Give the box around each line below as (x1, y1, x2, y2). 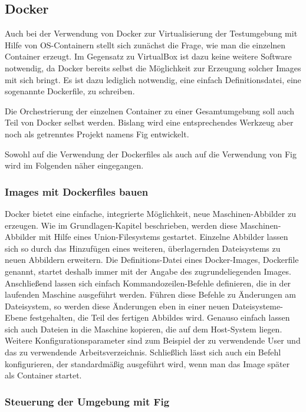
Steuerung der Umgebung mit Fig (5, 394, 170, 408)
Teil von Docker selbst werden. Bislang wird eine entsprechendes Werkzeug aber (5, 116, 294, 128)
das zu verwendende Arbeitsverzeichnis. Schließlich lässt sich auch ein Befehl (5, 346, 281, 358)
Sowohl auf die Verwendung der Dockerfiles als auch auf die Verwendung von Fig (5, 147, 297, 160)
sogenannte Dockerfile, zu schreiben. (5, 85, 135, 97)
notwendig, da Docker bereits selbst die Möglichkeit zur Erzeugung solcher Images (5, 61, 301, 74)
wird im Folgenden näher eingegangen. (5, 159, 144, 172)
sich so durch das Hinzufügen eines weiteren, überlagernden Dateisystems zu (5, 242, 281, 254)
